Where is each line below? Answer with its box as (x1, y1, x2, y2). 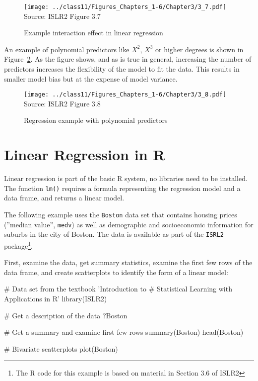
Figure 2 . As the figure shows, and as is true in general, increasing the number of (4, 54, 252, 64)
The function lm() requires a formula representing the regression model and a (4, 183, 241, 193)
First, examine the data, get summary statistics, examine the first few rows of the (4, 257, 253, 268)
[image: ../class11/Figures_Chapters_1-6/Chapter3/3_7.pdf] (24, 3, 227, 10)
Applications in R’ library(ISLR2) (4, 293, 107, 304)
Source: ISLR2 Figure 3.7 (24, 10, 101, 21)
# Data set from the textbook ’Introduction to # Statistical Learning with (4, 284, 232, 294)
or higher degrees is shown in (155, 44, 244, 54)
